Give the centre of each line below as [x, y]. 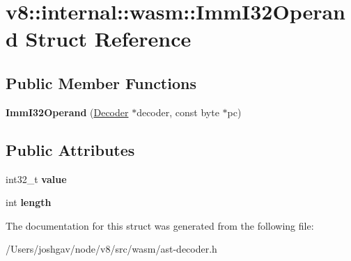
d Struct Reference [99, 39]
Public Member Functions [101, 82]
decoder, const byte [178, 112]
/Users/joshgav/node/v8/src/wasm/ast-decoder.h [111, 249]
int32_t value [36, 179]
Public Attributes [70, 149]
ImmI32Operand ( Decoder [67, 112]
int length [29, 202]
